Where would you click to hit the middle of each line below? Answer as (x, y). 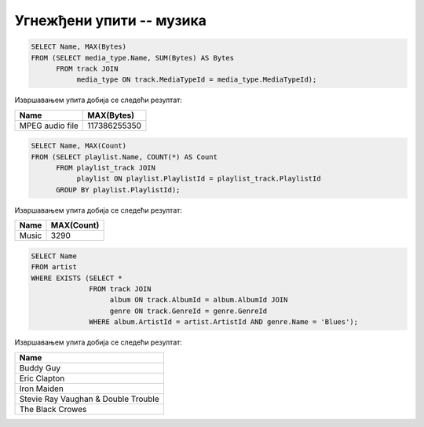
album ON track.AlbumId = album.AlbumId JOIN (199, 300)
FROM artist (54, 267)
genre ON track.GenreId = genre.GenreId (188, 311)
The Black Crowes (53, 409)
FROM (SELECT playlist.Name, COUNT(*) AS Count (124, 157)
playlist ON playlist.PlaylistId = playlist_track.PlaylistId (199, 179)
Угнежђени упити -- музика (111, 20)
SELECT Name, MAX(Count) (79, 146)
